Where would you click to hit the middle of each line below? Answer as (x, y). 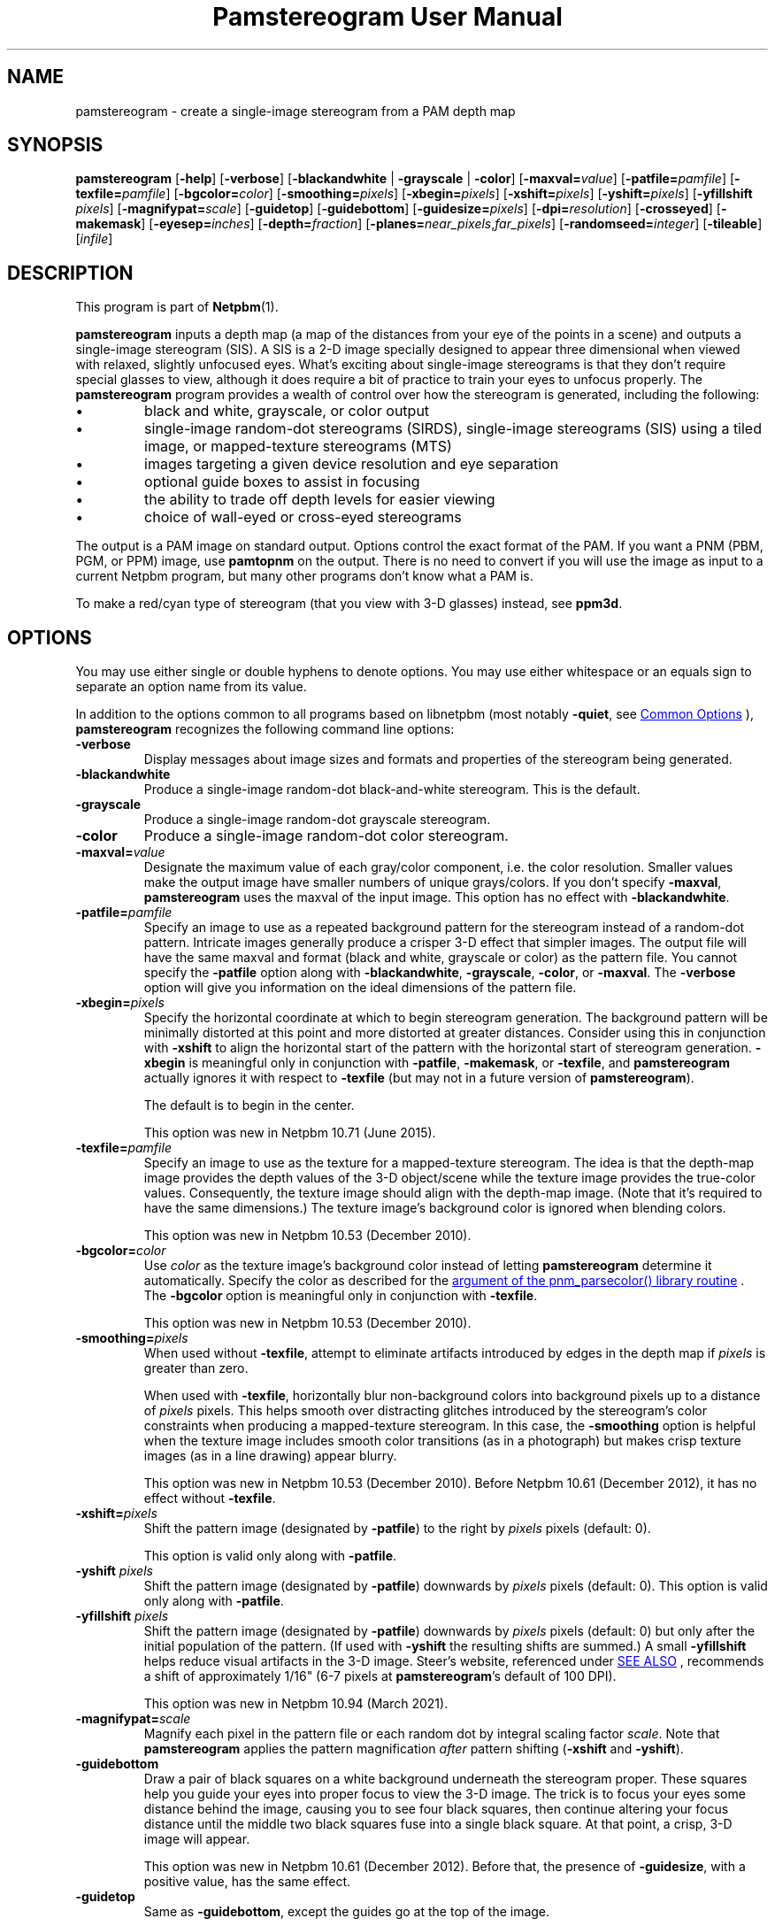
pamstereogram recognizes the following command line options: (265, 729)
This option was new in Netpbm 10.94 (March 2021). (296, 1704)
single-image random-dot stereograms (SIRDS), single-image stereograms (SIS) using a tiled (453, 429)
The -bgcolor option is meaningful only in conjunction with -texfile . (341, 1296)
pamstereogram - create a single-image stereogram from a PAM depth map (295, 111)
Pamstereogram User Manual (387, 17)
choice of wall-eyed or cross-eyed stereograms (303, 517)
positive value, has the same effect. (247, 1882)
